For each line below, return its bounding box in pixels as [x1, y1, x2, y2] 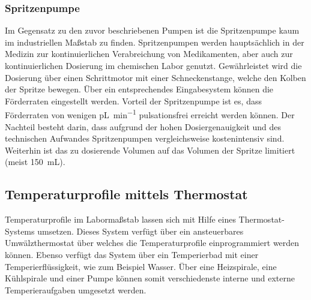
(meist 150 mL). [5, 155, 65, 168]
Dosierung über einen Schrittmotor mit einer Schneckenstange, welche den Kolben [5, 71, 306, 83]
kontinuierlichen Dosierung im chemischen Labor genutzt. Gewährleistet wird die [5, 59, 302, 71]
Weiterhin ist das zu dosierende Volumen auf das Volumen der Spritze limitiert [5, 143, 295, 156]
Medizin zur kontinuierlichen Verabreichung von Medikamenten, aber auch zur [5, 47, 293, 60]
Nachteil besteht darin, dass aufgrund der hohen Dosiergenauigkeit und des [5, 120, 282, 133]
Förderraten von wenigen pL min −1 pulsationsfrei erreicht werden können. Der [5, 107, 295, 121]
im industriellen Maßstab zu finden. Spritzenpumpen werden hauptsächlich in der [5, 35, 304, 48]
